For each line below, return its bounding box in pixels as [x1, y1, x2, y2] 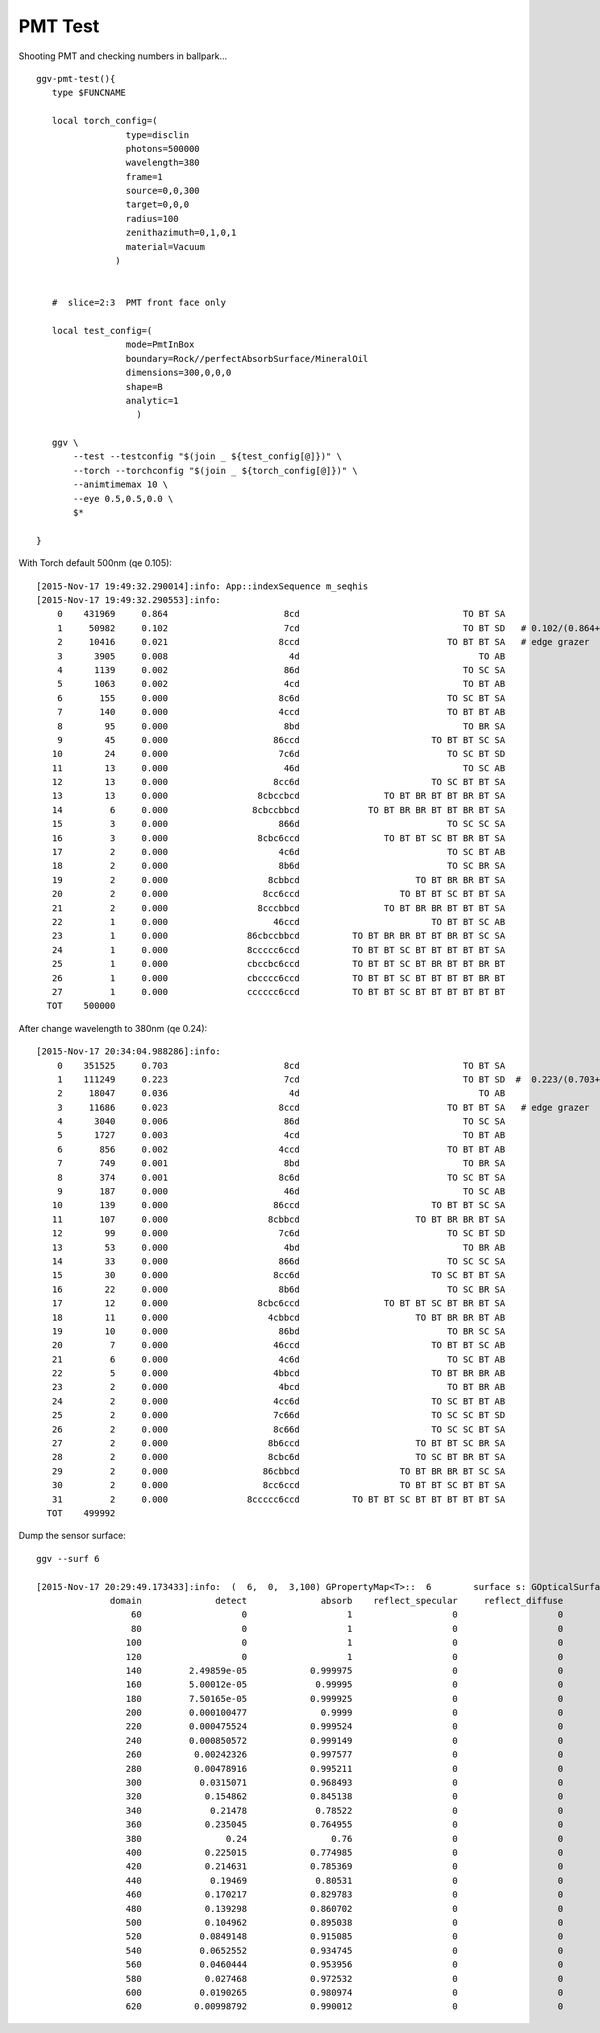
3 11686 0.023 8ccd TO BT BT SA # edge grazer [56, 1101, 590, 1113]
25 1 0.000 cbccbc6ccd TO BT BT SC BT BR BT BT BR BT [51, 958, 506, 970]
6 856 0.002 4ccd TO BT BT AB [56, 1143, 506, 1155]
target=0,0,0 [125, 199, 190, 210]
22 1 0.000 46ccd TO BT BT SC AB [51, 916, 506, 927]
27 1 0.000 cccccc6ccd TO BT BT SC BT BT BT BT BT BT [51, 986, 506, 997]
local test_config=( [51, 325, 153, 336]
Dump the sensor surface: [18, 1530, 127, 1542]
